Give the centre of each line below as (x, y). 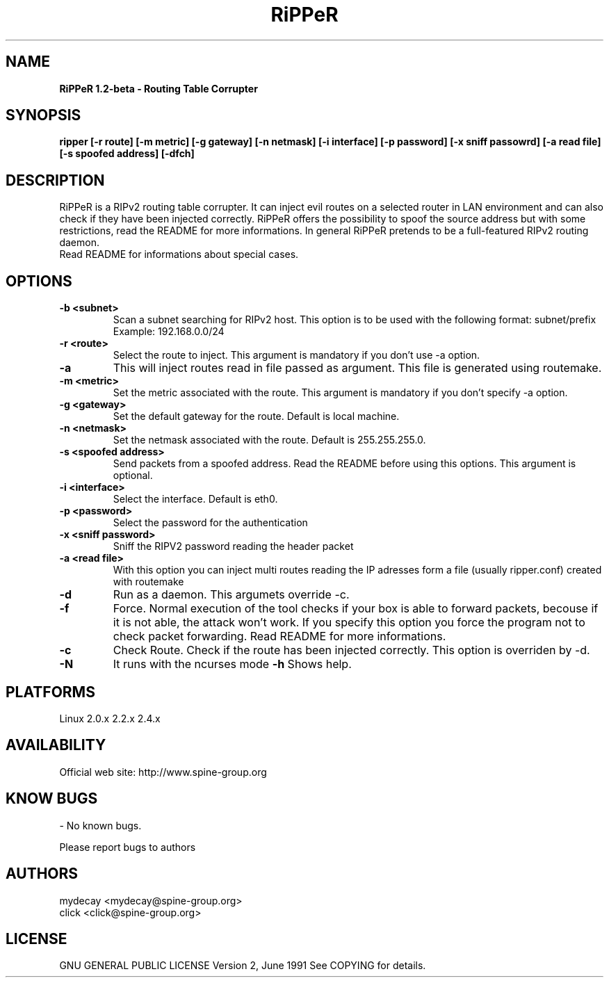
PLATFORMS (50, 692)
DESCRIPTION (55, 180)
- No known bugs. (100, 825)
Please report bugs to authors (128, 847)
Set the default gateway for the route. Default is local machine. (256, 416)
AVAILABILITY (56, 745)
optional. (133, 476)
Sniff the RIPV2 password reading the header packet (233, 546)
